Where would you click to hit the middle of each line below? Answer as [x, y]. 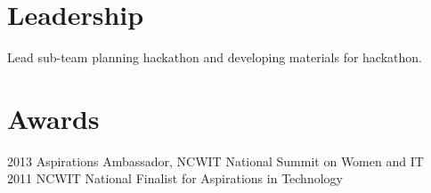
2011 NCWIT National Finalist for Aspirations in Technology [175, 178]
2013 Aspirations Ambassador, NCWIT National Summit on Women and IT [215, 161]
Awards [53, 118]
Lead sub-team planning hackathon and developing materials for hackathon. [215, 57]
